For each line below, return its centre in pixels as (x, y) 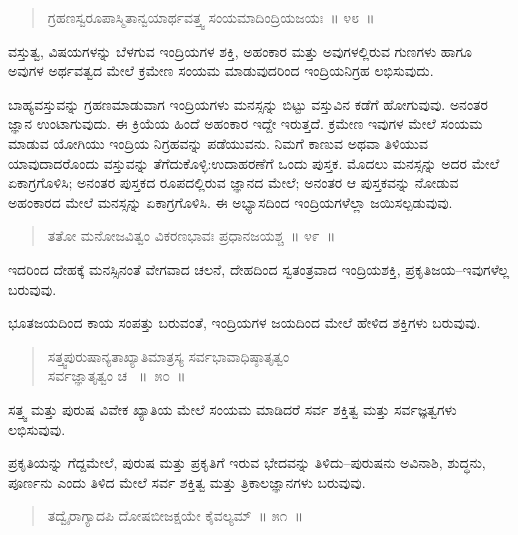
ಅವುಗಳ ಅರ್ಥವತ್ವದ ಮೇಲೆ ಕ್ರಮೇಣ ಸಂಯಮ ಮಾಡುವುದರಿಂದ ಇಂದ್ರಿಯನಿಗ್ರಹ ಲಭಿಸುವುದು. (221, 70)
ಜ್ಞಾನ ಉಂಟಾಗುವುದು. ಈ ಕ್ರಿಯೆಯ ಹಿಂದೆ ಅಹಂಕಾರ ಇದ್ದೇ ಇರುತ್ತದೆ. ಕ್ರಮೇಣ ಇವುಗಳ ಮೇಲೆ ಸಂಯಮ (245, 123)
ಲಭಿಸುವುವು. (37, 428)
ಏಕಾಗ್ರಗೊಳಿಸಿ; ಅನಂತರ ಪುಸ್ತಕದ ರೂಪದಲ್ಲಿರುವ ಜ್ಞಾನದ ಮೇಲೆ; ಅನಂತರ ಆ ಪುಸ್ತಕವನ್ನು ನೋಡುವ (233, 182)
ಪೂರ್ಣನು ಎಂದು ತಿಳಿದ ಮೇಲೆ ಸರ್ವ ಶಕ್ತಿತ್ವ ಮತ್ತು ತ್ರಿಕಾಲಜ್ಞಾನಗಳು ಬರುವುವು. (187, 481)
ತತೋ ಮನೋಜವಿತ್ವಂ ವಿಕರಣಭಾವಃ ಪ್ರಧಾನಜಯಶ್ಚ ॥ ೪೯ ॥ (191, 235)
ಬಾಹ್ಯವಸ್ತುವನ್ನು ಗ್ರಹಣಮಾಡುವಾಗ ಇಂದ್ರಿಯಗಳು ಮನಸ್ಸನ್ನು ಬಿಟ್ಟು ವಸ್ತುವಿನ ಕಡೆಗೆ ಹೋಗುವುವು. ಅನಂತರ (248, 103)
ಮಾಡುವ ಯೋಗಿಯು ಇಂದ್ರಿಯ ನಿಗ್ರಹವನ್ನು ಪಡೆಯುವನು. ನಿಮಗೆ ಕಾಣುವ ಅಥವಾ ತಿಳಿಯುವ (218, 142)
